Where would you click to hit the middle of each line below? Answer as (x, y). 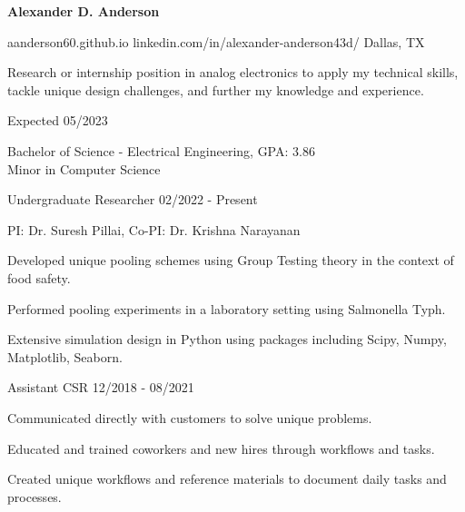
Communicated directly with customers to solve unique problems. (190, 417)
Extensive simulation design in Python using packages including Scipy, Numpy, (227, 339)
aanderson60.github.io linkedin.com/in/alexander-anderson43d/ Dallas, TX (216, 41)
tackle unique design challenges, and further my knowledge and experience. (216, 89)
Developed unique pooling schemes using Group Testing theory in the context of (231, 260)
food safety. (39, 277)
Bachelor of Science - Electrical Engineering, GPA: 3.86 (161, 150)
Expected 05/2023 (58, 120)
